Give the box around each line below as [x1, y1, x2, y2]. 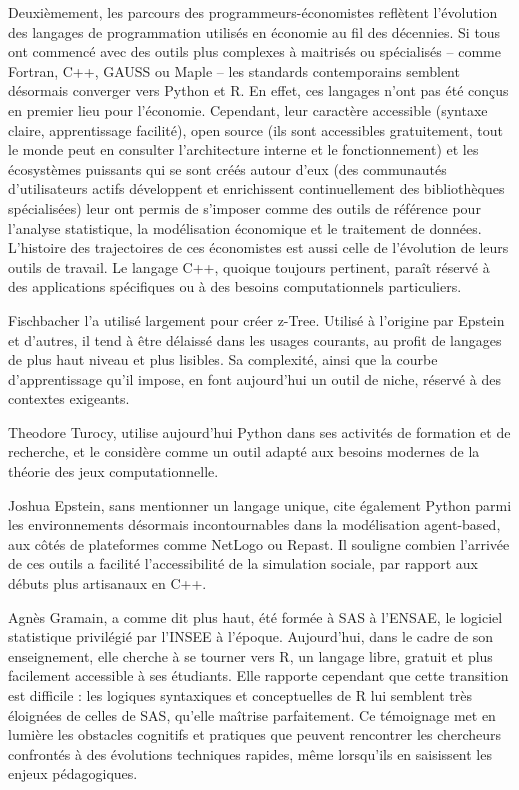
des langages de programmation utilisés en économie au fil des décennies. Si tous [8, 21, 501, 42]
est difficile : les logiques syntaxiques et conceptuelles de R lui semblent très [8, 685, 472, 705]
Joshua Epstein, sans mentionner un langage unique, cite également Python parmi [8, 494, 512, 515]
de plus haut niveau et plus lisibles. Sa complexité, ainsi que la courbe [8, 349, 438, 370]
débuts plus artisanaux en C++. [8, 573, 207, 594]
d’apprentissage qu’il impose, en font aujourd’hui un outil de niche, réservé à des [8, 368, 501, 389]
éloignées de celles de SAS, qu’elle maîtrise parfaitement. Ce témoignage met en [8, 704, 496, 725]
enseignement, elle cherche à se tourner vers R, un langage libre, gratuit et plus [8, 645, 493, 666]
